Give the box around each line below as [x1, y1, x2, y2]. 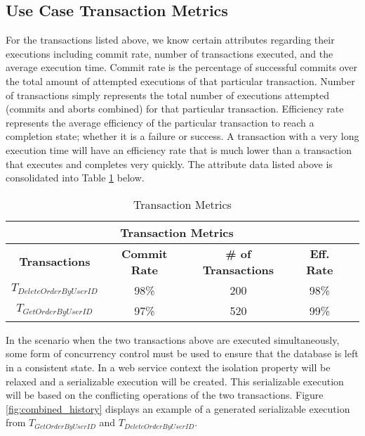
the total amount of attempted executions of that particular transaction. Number [6, 73, 355, 88]
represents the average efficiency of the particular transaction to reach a [6, 115, 314, 129]
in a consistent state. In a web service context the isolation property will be [6, 359, 331, 374]
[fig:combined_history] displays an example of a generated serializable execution [6, 401, 350, 416]
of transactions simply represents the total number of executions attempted [6, 87, 330, 102]
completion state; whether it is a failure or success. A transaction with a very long [6, 129, 359, 143]
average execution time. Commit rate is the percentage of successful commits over [6, 60, 357, 75]
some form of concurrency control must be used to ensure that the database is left [6, 346, 359, 361]
